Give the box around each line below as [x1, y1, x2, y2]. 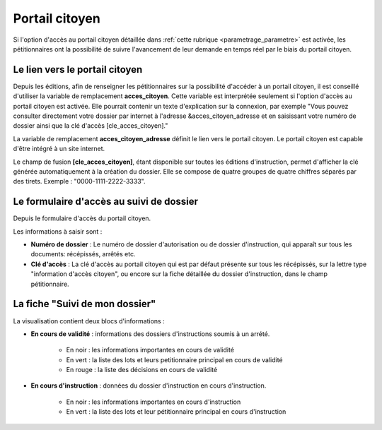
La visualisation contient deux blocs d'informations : [13, 316, 166, 325]
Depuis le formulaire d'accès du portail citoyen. [13, 214, 151, 222]
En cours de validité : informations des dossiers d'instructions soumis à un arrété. [30, 329, 270, 338]
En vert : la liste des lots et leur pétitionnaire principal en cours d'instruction [66, 407, 286, 416]
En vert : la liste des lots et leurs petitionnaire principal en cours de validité [66, 355, 283, 364]
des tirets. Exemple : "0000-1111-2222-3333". [13, 177, 146, 186]
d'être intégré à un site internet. [13, 145, 105, 153]
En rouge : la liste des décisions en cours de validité [66, 366, 218, 374]
